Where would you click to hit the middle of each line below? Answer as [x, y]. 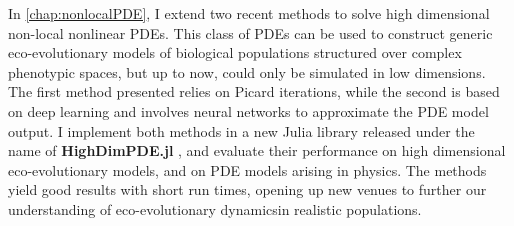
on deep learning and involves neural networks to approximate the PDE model [248, 110]
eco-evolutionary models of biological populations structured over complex [235, 52]
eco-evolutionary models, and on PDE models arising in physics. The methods [247, 169]
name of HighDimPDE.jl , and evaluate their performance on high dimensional [257, 150]
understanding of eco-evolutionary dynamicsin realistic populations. [215, 208]
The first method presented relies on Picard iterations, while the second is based [254, 91]
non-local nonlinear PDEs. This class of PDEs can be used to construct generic [250, 32]
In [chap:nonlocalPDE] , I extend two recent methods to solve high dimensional [249, 13]
